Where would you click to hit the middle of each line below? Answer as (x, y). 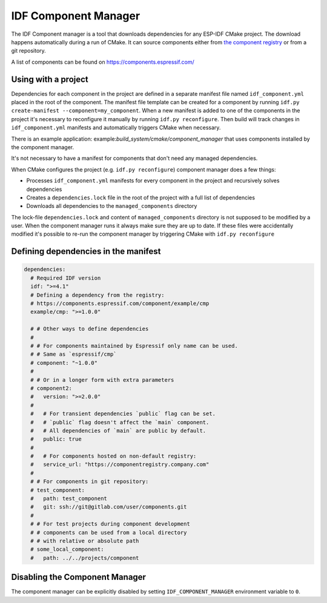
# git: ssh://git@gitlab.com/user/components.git (109, 507)
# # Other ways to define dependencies (90, 329)
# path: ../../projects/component (85, 558)
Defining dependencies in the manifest (86, 252)
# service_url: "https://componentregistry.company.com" (120, 465)
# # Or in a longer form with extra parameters (102, 380)
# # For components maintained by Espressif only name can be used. (134, 346)
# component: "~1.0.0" (64, 363)
